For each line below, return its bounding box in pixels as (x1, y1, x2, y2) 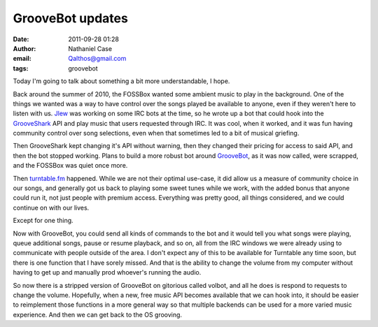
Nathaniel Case (68, 44, 112, 52)
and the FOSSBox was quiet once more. (13, 161, 128, 170)
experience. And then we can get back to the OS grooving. (13, 310, 182, 319)
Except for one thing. (13, 217, 73, 225)
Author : (13, 44, 36, 52)
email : (13, 54, 31, 63)
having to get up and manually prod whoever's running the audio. (13, 268, 202, 277)
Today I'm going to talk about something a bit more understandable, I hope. (13, 77, 230, 85)
